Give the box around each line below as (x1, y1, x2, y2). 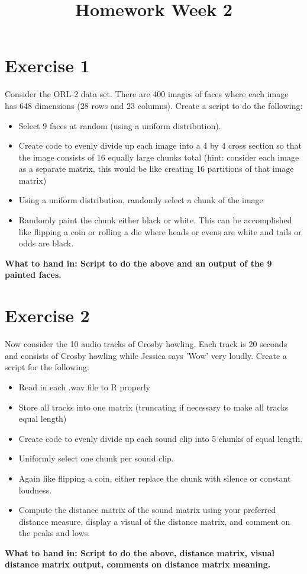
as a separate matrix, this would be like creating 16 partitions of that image (18, 162, 294, 175)
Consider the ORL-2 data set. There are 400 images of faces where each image (5, 88, 289, 100)
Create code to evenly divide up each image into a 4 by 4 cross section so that (18, 139, 302, 152)
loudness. (18, 483, 52, 496)
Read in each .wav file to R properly (18, 380, 150, 393)
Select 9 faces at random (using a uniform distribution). (18, 119, 221, 132)
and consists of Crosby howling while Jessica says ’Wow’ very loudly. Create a (5, 349, 287, 361)
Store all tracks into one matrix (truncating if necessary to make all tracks (18, 400, 289, 413)
